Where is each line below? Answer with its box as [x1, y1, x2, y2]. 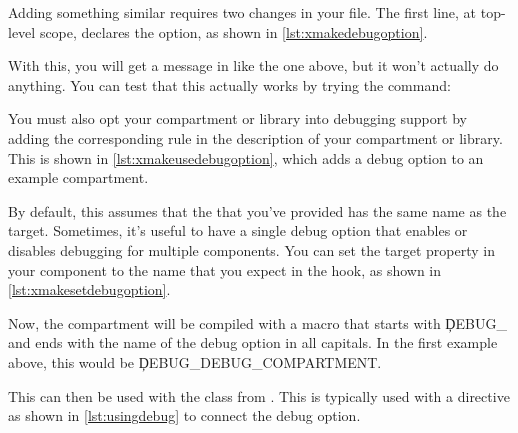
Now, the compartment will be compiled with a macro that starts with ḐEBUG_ [8, 312, 507, 333]
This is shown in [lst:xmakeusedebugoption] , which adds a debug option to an [8, 147, 484, 168]
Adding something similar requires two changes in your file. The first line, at [8, 2, 477, 22]
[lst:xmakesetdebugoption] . [8, 279, 171, 300]
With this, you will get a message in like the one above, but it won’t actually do [8, 55, 499, 76]
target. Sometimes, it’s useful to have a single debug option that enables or [8, 220, 468, 241]
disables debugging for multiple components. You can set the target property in [8, 239, 495, 260]
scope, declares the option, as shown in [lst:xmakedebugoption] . [39, 21, 428, 42]
